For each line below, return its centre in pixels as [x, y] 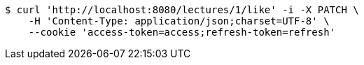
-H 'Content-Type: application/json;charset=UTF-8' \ [179, 21]
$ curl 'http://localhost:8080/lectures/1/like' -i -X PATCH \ [182, 10]
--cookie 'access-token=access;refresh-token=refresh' [182, 32]
